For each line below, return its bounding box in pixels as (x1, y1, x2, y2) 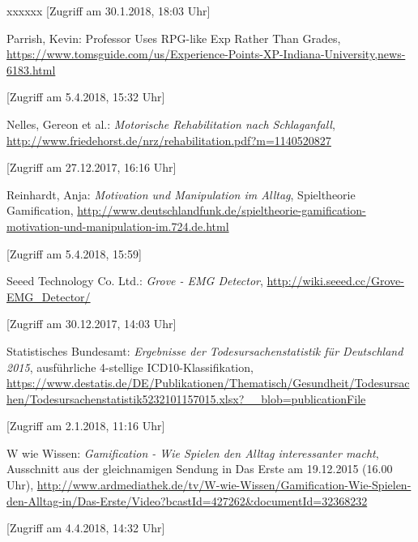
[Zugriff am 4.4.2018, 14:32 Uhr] (6, 519, 165, 536)
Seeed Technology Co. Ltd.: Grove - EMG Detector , (6, 272, 263, 289)
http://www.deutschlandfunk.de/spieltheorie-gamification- (77, 202, 366, 219)
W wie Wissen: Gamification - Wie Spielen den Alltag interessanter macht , (6, 444, 379, 461)
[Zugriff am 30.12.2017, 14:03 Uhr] (6, 315, 177, 332)
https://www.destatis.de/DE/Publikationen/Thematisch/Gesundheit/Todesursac (6, 374, 410, 391)
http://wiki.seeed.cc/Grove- (267, 272, 404, 289)
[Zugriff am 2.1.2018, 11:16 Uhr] (6, 417, 165, 434)
